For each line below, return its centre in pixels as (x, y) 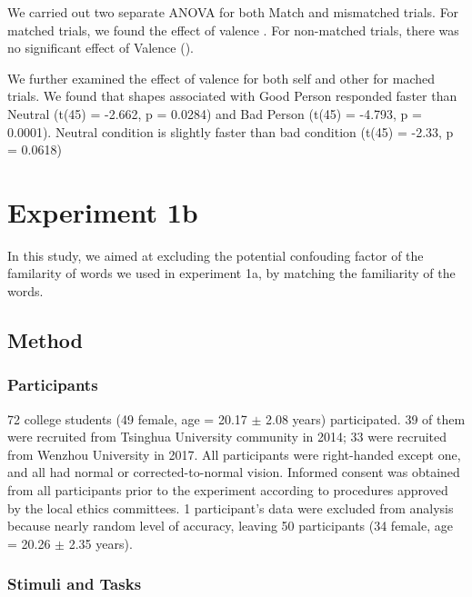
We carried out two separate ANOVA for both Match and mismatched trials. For (233, 12)
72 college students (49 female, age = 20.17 (127, 418)
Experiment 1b (103, 211)
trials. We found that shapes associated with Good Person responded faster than (232, 96)
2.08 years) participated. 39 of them (366, 418)
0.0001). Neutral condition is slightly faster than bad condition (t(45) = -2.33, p (231, 131)
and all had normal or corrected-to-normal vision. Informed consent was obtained (234, 472)
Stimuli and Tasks (75, 584)
